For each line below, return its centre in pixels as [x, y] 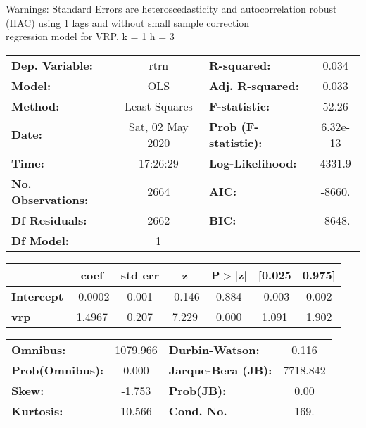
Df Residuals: [49, 220]
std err [140, 275]
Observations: [50, 199]
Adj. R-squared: [254, 85]
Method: [36, 106]
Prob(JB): [197, 390]
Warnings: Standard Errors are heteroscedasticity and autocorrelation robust [171, 8]
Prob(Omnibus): [58, 370]
